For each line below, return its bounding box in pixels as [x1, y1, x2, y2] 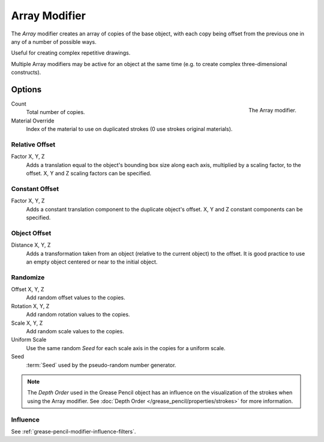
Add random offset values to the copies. [26, 294, 125, 301]
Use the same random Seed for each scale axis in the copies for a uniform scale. [26, 344, 226, 351]
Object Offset [11, 229, 52, 237]
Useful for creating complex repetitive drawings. [11, 49, 131, 56]
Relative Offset [11, 140, 56, 148]
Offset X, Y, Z [11, 286, 44, 293]
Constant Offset [11, 184, 59, 193]
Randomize [11, 273, 45, 282]
